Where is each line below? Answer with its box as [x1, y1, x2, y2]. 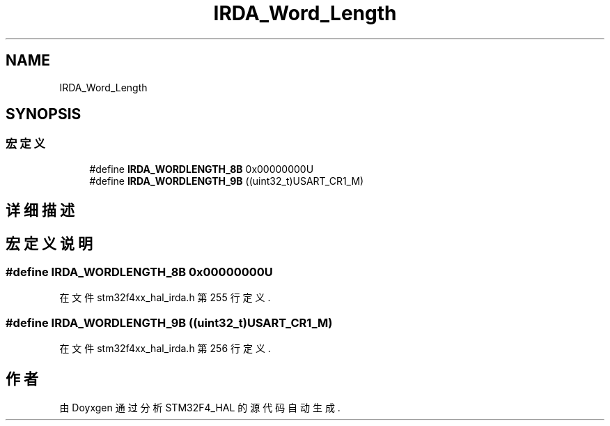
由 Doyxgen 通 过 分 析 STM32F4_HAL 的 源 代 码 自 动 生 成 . [59, 402, 341, 414]
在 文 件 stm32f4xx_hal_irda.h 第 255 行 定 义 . [59, 291, 271, 304]
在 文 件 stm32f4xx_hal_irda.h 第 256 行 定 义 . [59, 342, 271, 355]
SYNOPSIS [6, 105, 81, 123]
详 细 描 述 [6, 201, 75, 220]
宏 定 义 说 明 [6, 234, 93, 252]
